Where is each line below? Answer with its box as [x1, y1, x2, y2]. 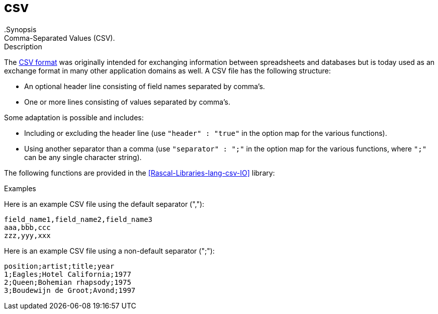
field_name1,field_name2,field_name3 [4, 215, 153, 223]
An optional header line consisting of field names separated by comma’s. [24, 82, 265, 91]
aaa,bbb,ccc [4, 223, 51, 231]
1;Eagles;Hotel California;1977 [4, 270, 131, 278]
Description [4, 42, 42, 51]
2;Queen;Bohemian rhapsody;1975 [4, 278, 131, 286]
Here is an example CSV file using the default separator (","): [4, 199, 205, 208]
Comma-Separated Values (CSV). [4, 33, 115, 42]
